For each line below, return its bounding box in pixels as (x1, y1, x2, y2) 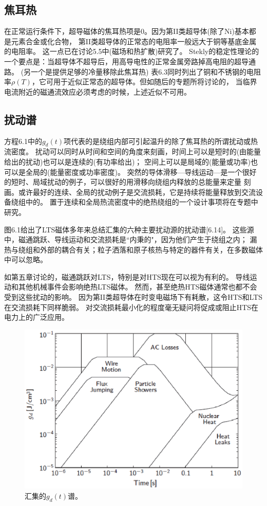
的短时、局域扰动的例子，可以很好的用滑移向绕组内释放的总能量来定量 (4, 176, 241, 187)
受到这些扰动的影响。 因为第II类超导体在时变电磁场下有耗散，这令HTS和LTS (4, 292, 263, 302)
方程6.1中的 (4, 135, 42, 146)
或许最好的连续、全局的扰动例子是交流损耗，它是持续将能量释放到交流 (18, 186, 256, 197)
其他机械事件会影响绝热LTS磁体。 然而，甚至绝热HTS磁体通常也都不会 (18, 281, 257, 292)
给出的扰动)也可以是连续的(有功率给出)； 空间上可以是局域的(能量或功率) (4, 156, 251, 167)
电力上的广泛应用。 (4, 312, 69, 322)
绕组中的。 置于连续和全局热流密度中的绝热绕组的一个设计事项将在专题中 (11, 196, 258, 207)
